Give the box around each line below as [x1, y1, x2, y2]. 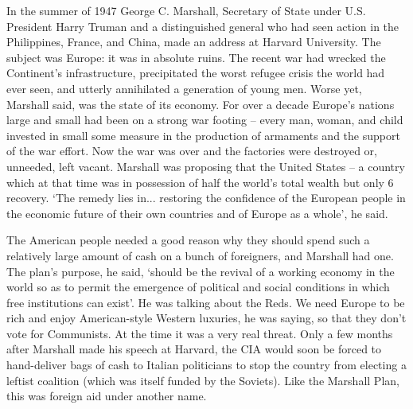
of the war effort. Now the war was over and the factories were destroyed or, [6, 142, 377, 159]
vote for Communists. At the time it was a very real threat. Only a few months [6, 325, 393, 341]
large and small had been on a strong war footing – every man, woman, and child [6, 111, 403, 128]
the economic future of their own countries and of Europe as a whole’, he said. [6, 204, 388, 221]
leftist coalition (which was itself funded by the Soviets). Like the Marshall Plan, [6, 372, 399, 388]
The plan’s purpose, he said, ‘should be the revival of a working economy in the [6, 263, 395, 279]
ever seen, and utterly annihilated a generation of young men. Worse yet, [6, 80, 362, 96]
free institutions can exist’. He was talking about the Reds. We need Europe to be [6, 294, 405, 310]
